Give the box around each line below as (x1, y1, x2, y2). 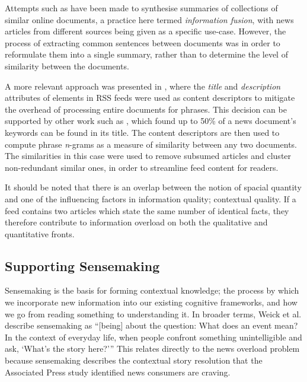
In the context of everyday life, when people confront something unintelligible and (5, 330, 302, 343)
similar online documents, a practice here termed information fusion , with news (5, 13, 294, 26)
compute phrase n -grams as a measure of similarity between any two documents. (5, 138, 297, 150)
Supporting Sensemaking (5, 256, 160, 275)
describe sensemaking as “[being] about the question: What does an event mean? (5, 319, 298, 332)
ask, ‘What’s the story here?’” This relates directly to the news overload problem (5, 342, 300, 355)
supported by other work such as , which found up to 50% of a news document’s (5, 114, 296, 127)
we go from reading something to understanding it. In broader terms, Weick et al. (5, 307, 302, 320)
